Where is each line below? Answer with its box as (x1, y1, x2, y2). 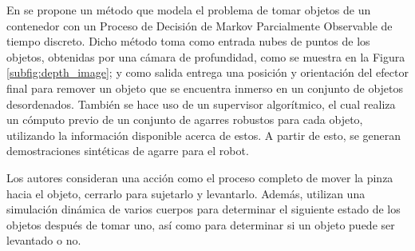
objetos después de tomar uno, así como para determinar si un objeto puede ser (6, 216, 395, 233)
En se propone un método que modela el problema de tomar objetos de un (6, 2, 371, 18)
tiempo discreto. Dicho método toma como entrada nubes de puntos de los (6, 33, 370, 50)
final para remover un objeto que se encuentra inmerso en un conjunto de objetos (6, 79, 404, 96)
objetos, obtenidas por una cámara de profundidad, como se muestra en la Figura (6, 48, 405, 65)
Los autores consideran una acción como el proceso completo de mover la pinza (6, 169, 393, 185)
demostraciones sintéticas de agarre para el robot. (6, 142, 249, 159)
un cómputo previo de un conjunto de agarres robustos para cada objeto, (6, 111, 363, 128)
